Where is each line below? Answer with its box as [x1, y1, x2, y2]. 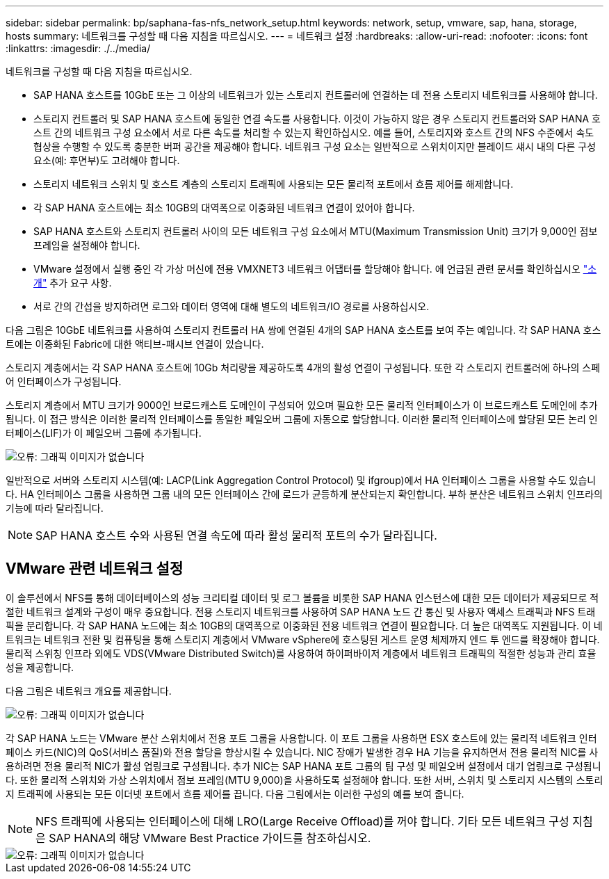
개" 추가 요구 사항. [33, 277, 112, 289]
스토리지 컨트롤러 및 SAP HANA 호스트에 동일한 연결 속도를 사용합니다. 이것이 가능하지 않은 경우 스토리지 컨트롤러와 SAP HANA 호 [33, 113, 601, 124]
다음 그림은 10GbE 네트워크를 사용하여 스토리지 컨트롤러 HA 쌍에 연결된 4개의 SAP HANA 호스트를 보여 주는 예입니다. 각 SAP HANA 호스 [6, 324, 601, 336]
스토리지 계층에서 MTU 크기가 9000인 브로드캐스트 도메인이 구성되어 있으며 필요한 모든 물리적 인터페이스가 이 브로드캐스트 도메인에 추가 [6, 399, 598, 411]
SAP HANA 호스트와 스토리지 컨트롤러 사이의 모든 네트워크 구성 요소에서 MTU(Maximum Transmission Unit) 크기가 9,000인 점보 [33, 225, 598, 237]
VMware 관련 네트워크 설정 [6, 560, 184, 578]
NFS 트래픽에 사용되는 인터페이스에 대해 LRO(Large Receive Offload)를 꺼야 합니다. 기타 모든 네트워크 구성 [35, 814, 569, 828]
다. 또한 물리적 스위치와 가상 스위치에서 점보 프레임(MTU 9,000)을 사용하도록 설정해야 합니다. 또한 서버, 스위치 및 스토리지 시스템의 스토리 [6, 773, 603, 786]
